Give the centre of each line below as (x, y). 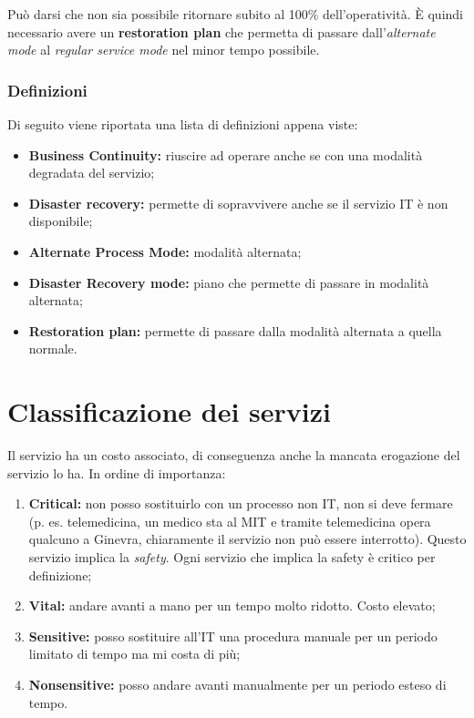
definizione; (60, 574)
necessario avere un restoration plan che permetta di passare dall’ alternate (222, 31)
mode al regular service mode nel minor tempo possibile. (164, 50)
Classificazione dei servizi (169, 411)
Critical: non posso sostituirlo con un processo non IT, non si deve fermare (241, 503)
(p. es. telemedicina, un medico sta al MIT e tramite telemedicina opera (230, 521)
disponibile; (61, 221)
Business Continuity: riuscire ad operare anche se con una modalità (226, 154)
